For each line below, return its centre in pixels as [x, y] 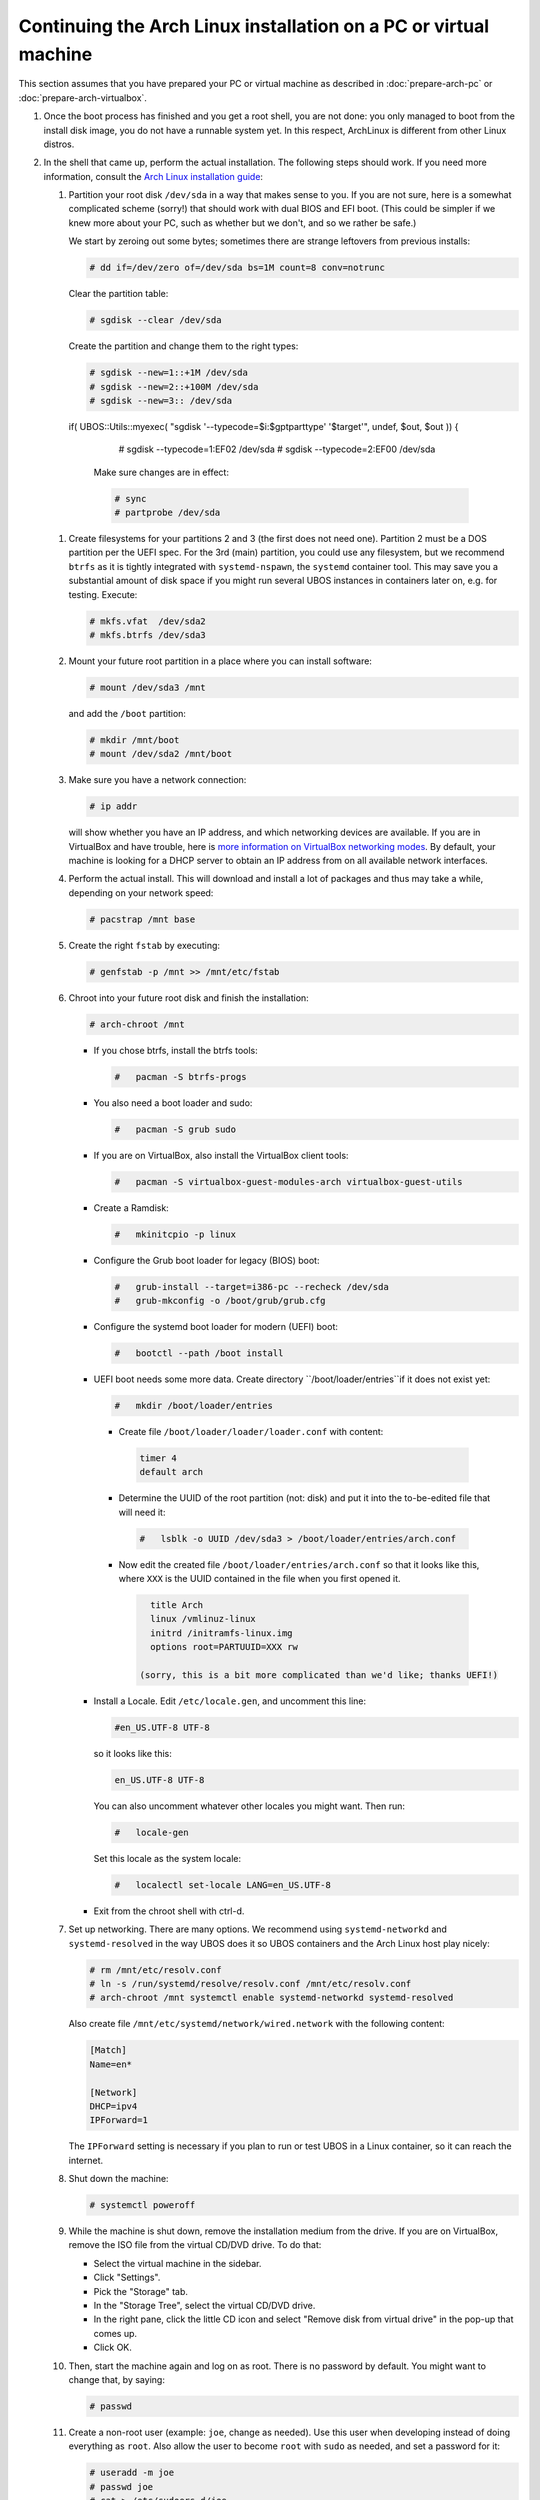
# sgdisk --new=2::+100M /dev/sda [174, 386]
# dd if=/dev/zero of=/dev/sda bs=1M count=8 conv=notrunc [237, 268]
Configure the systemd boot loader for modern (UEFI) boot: [216, 1326]
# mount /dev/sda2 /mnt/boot [161, 754]
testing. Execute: [103, 594]
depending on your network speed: [141, 892]
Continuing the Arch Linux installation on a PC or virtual [254, 26]
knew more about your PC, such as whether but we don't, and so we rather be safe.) [242, 222]
